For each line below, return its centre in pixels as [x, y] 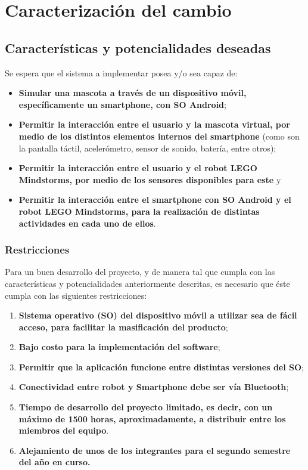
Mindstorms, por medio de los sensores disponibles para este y [150, 179]
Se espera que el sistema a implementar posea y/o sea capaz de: [121, 72]
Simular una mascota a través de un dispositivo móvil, [133, 93]
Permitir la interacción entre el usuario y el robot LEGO [138, 168]
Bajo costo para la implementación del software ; [119, 347]
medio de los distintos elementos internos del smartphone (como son [159, 136]
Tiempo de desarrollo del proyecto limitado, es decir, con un [146, 407]
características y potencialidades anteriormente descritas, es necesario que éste [147, 283]
